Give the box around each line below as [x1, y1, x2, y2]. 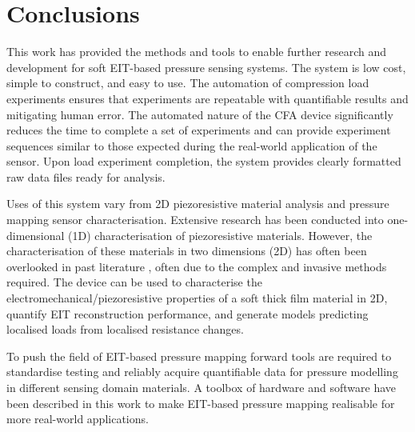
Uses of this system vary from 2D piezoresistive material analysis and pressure [6, 195, 389, 212]
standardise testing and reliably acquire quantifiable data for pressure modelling [6, 363, 398, 380]
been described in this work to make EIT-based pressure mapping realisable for [6, 394, 395, 411]
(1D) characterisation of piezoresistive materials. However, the [68, 226, 373, 243]
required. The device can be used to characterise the [6, 274, 262, 290]
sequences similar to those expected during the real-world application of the [6, 137, 377, 154]
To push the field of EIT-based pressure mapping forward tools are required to [6, 347, 392, 364]
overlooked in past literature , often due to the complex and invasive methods [6, 258, 387, 274]
